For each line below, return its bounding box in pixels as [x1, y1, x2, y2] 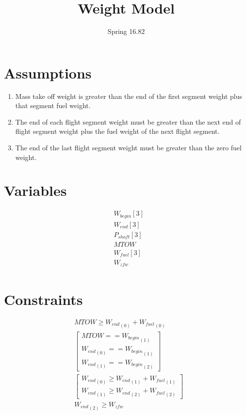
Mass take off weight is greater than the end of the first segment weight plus [15, 91, 242, 101]
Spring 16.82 [107, 26, 145, 36]
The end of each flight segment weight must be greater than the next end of [15, 116, 241, 127]
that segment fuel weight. [15, 100, 91, 111]
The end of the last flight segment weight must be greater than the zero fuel [15, 143, 242, 153]
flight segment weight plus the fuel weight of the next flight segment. [15, 126, 220, 136]
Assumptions [4, 63, 92, 82]
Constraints [4, 289, 83, 309]
